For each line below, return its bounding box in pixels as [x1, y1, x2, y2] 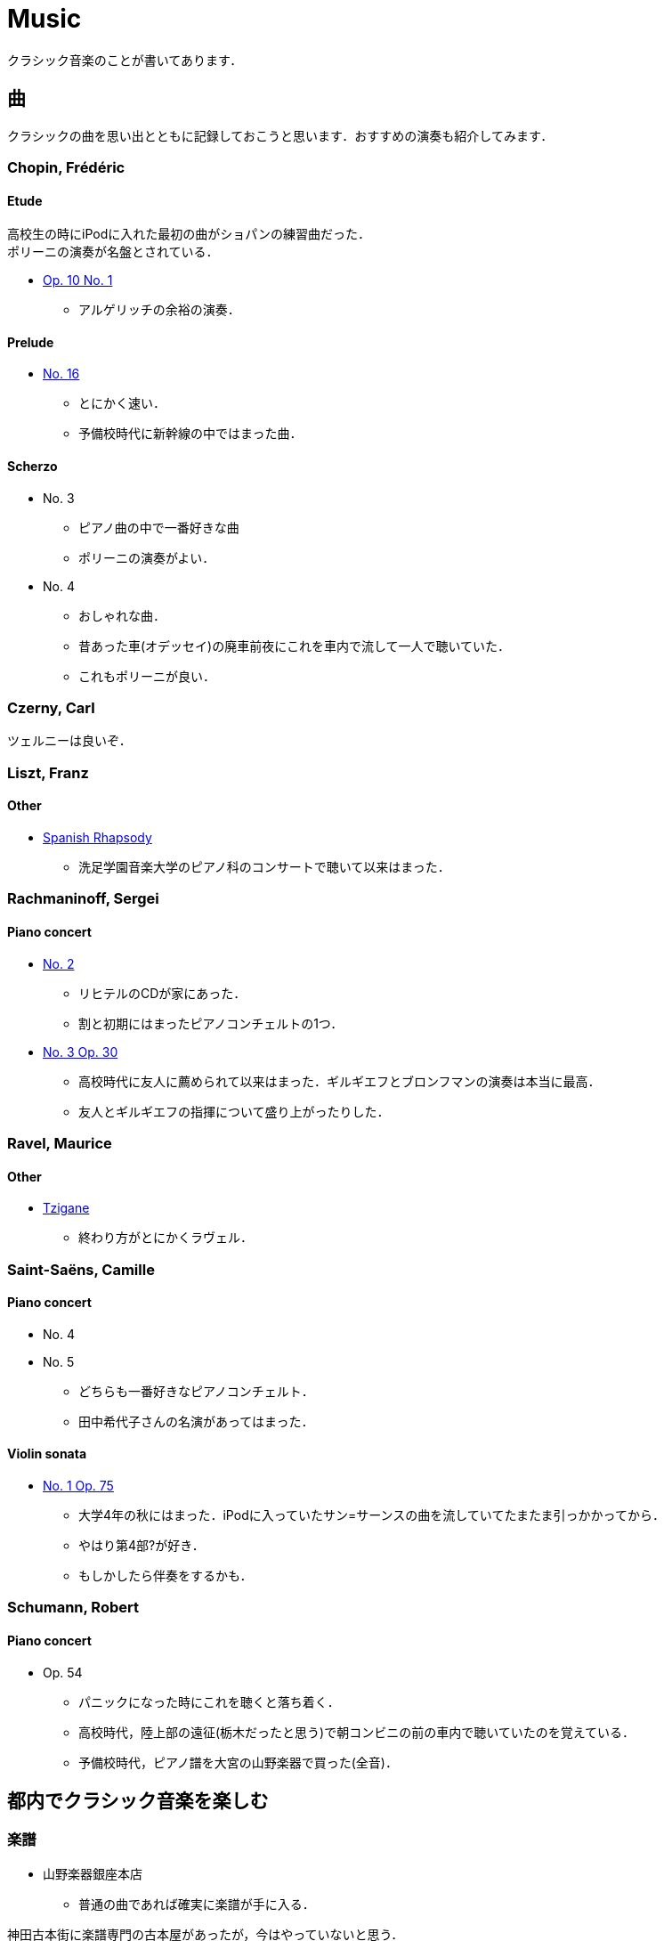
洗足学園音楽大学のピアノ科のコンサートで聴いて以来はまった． [78, 858, 450, 874]
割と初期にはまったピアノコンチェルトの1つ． [78, 1015, 344, 1031]
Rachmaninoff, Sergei [7, 889, 159, 908]
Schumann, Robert [7, 1598, 139, 1617]
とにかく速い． [78, 395, 166, 411]
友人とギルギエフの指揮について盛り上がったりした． [78, 1103, 390, 1119]
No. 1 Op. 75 [43, 1477, 114, 1493]
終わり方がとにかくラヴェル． [78, 1230, 253, 1246]
